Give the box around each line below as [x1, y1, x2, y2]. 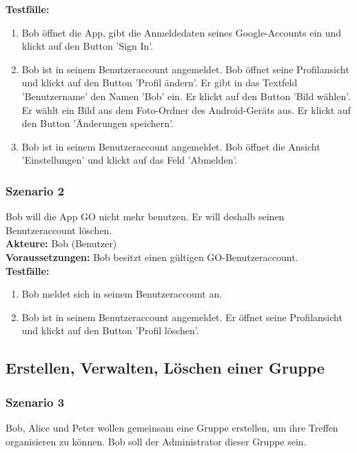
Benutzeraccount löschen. [6, 222, 112, 237]
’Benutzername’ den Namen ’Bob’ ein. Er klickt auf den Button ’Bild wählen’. [21, 88, 351, 103]
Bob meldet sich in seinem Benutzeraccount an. [21, 287, 223, 301]
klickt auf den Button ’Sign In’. [21, 39, 154, 53]
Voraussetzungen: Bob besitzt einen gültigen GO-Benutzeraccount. [6, 249, 298, 264]
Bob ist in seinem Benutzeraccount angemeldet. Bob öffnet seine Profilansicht [21, 61, 349, 76]
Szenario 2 [6, 182, 65, 199]
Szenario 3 [6, 393, 65, 410]
